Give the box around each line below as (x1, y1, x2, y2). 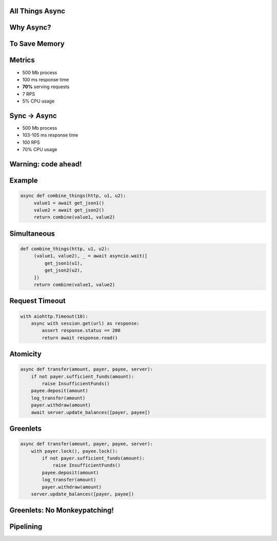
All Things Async (9, 7, 66, 15)
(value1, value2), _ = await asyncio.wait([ (33, 253, 148, 259)
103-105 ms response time (22, 132, 78, 138)
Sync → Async (9, 111, 57, 120)
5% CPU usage (22, 98, 55, 105)
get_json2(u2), (44, 267, 83, 274)
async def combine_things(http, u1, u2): (20, 193, 126, 199)
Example (9, 176, 38, 185)
